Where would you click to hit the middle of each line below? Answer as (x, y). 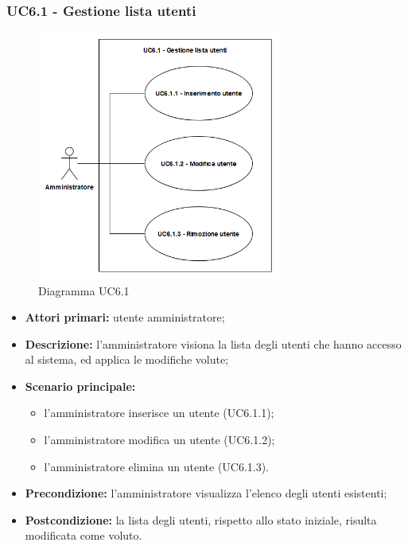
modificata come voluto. (84, 535)
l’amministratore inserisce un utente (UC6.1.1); (159, 413)
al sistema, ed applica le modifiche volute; (127, 359)
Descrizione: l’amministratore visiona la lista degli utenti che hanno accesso (213, 343)
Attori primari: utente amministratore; (125, 317)
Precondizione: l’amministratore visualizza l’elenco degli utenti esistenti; (206, 493)
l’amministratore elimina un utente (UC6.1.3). (157, 466)
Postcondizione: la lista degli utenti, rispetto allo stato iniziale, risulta (201, 519)
